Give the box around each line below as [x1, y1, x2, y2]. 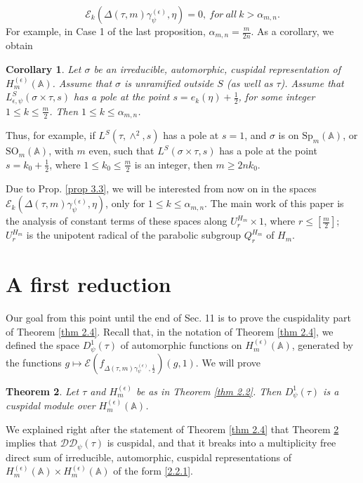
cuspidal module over [6, 398, 95, 413]
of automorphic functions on [120, 338, 242, 352]
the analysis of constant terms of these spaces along [6, 213, 227, 228]
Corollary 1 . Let [6, 62, 81, 77]
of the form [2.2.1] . [113, 463, 193, 478]
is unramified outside [124, 75, 214, 90]
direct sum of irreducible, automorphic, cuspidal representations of [6, 449, 291, 464]
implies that [6, 435, 58, 450]
